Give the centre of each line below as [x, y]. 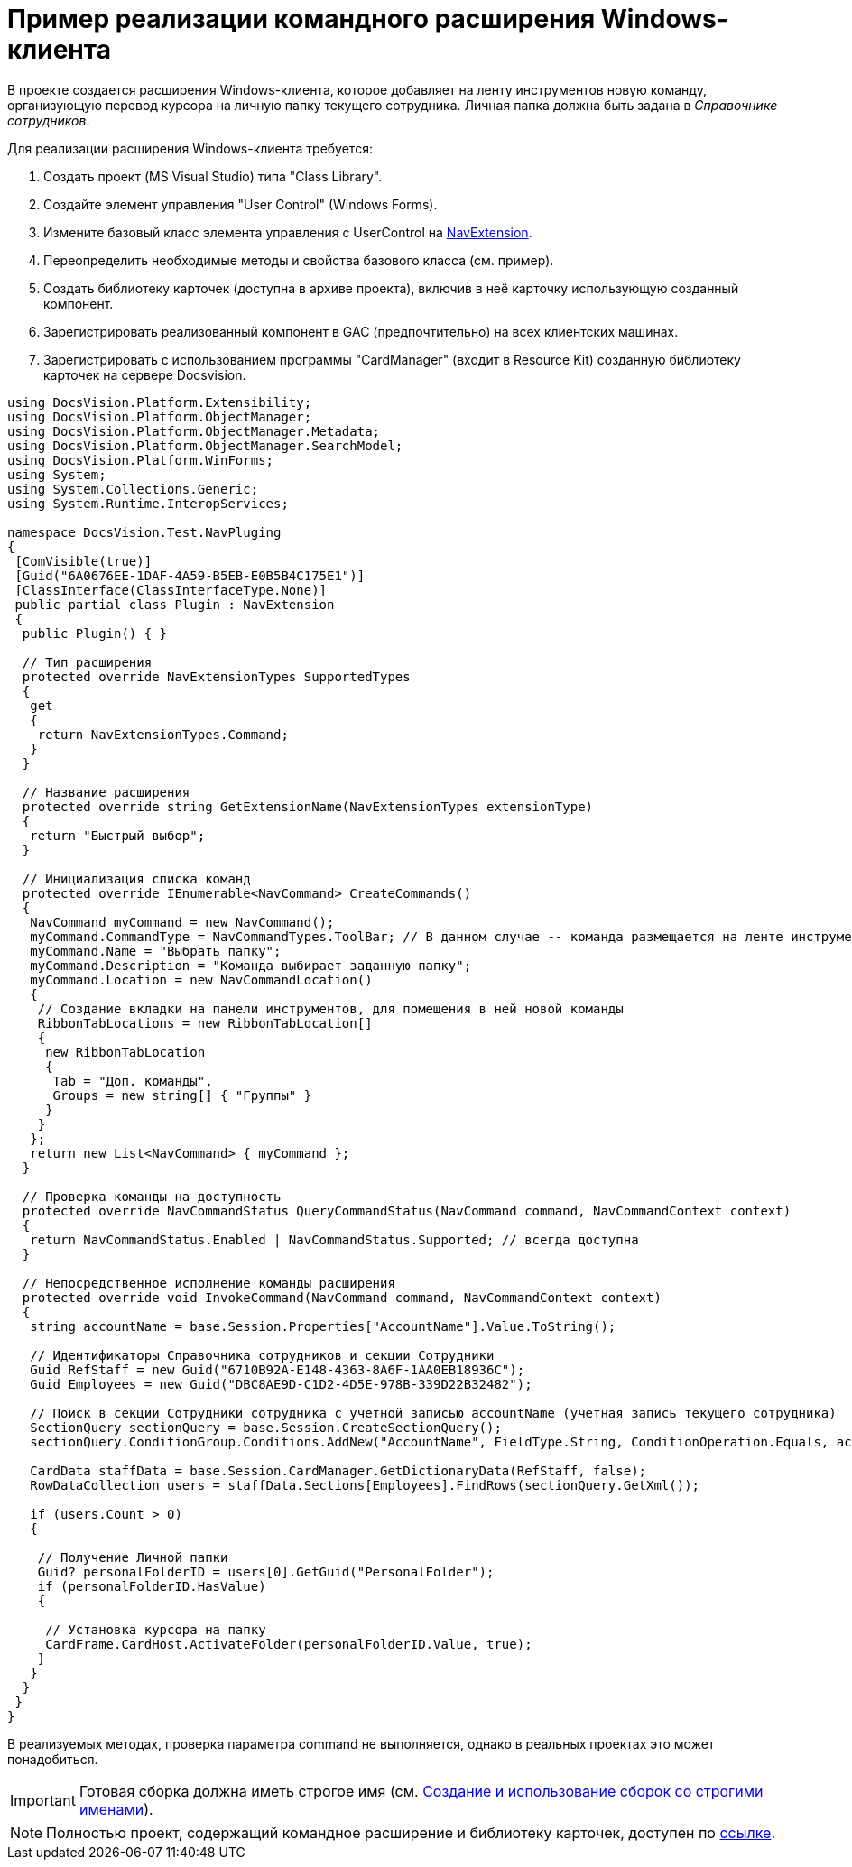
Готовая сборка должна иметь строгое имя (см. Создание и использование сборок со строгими [421, 1791]
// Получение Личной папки [133, 1557]
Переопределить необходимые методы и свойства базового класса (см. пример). [299, 260]
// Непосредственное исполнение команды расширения [208, 1283]
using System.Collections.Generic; [133, 489]
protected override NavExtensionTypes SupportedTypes [216, 676]
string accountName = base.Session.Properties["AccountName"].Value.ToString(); [323, 1326]
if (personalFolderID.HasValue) [152, 1586]
